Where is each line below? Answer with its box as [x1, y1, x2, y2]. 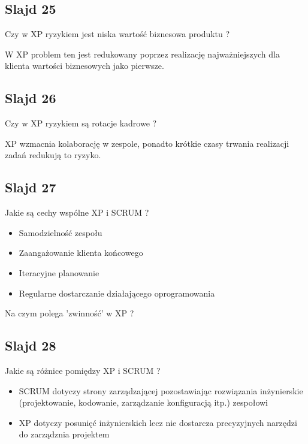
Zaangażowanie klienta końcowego [19, 246, 143, 259]
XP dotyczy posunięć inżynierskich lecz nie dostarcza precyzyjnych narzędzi [19, 416, 297, 428]
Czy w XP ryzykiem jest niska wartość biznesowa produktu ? [5, 28, 230, 40]
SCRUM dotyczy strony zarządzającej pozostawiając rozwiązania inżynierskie [19, 384, 303, 397]
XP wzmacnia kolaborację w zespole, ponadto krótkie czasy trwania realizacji [5, 137, 289, 149]
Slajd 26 [5, 89, 56, 107]
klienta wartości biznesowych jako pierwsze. [5, 59, 164, 72]
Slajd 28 [5, 336, 56, 355]
